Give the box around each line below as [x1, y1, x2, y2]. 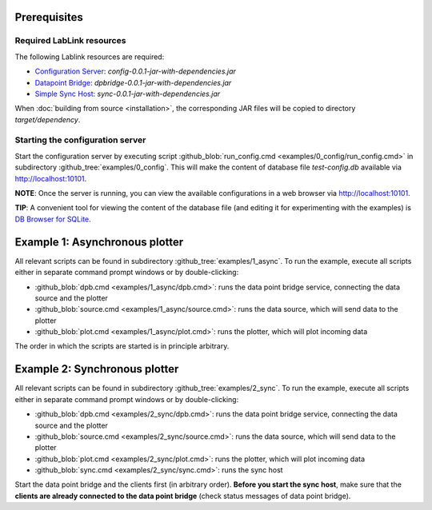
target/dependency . [14, 114, 81, 124]
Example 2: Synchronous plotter [14, 362, 179, 376]
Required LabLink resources [14, 35, 126, 46]
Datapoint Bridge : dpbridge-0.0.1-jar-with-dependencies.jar [34, 78, 232, 87]
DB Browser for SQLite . [14, 214, 91, 224]
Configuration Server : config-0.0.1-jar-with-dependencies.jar [34, 66, 236, 76]
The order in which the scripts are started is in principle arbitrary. [14, 341, 230, 351]
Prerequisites [14, 10, 83, 24]
